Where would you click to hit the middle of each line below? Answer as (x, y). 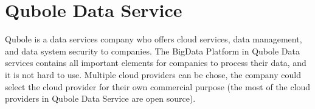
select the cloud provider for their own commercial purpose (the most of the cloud (158, 86)
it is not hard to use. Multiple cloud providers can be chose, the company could (153, 74)
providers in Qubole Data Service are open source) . (100, 98)
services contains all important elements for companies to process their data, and (156, 63)
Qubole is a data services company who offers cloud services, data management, (154, 39)
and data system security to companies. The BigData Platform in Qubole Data (152, 51)
